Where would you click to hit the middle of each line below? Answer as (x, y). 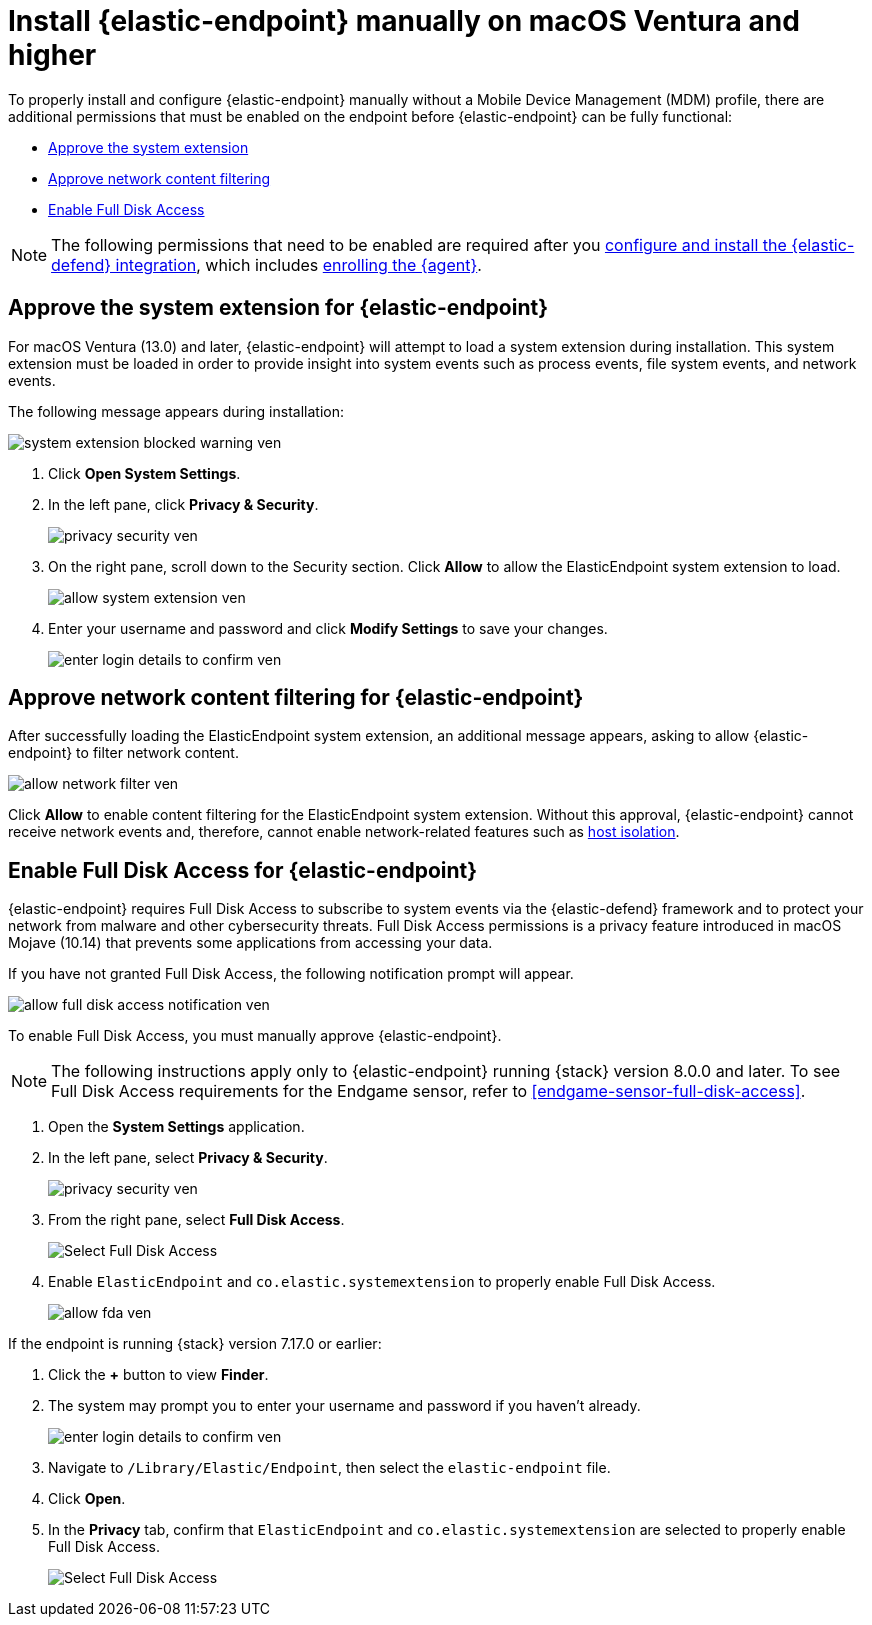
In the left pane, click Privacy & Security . (183, 504)
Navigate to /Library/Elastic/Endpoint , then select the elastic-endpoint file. (329, 1468)
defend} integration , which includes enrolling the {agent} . (266, 264)
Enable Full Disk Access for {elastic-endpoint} (243, 870)
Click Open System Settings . (144, 473)
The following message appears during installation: (176, 411)
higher (52, 55)
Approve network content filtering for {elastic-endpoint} (296, 698)
